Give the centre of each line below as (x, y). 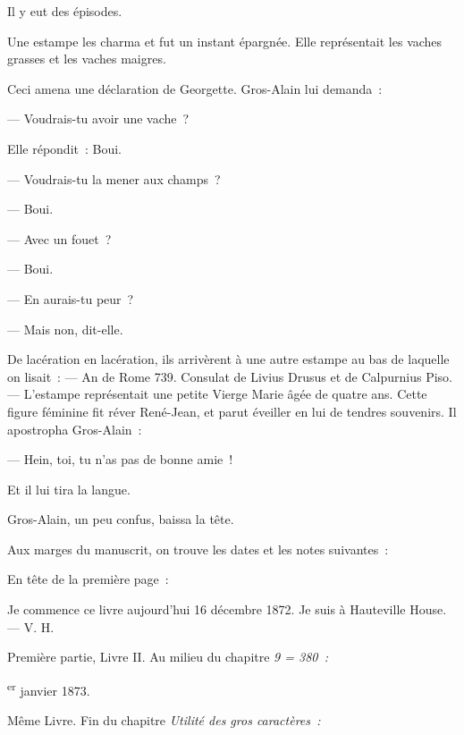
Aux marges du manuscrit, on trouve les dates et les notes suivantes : (198, 549)
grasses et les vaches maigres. (87, 59)
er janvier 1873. (49, 689)
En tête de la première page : (88, 579)
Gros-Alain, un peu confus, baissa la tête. (121, 519)
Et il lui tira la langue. (69, 489)
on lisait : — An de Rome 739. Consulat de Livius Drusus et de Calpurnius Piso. (230, 376)
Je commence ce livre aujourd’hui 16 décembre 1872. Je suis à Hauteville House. (227, 609)
